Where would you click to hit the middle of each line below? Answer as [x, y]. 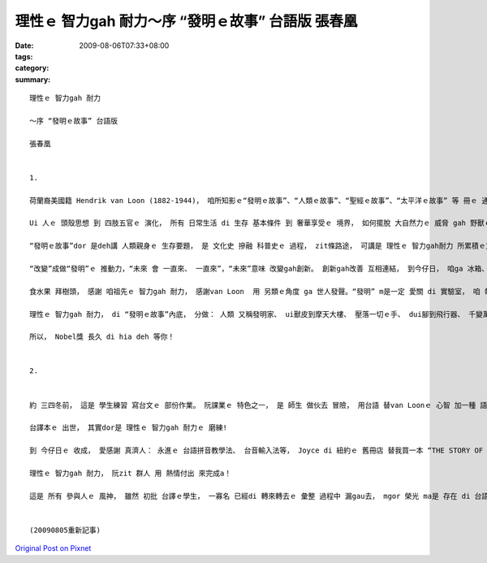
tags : [24, 56]
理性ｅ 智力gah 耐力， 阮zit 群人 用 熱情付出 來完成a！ [131, 473]
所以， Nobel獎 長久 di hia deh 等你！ [102, 337]
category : [32, 68]
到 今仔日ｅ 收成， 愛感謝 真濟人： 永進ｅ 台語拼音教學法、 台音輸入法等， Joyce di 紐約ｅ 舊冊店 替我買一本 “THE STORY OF [256, 450]
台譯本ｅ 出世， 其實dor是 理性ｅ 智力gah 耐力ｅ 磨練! [128, 428]
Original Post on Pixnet [53, 548]
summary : [33, 79]
